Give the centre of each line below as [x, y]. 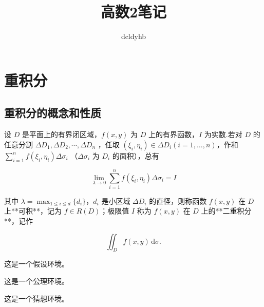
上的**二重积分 [226, 211]
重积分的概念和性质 [53, 113]
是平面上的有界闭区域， [61, 134]
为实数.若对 [223, 134]
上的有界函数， [173, 134]
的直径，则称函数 [178, 200]
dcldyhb [134, 36]
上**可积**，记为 [33, 211]
